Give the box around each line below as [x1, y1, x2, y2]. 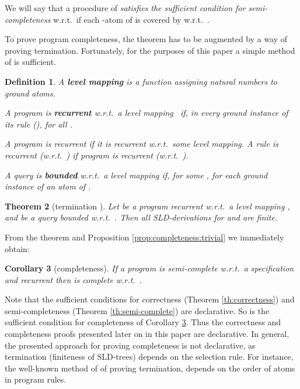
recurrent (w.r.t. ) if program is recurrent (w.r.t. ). [5, 149, 189, 161]
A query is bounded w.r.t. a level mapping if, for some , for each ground [5, 168, 268, 181]
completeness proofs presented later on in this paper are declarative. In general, [5, 328, 289, 340]
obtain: [5, 242, 30, 254]
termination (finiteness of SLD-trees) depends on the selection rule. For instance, [5, 350, 294, 363]
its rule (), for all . [5, 118, 72, 130]
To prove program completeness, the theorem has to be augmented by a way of [5, 33, 288, 45]
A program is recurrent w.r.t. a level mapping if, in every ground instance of [5, 106, 288, 119]
